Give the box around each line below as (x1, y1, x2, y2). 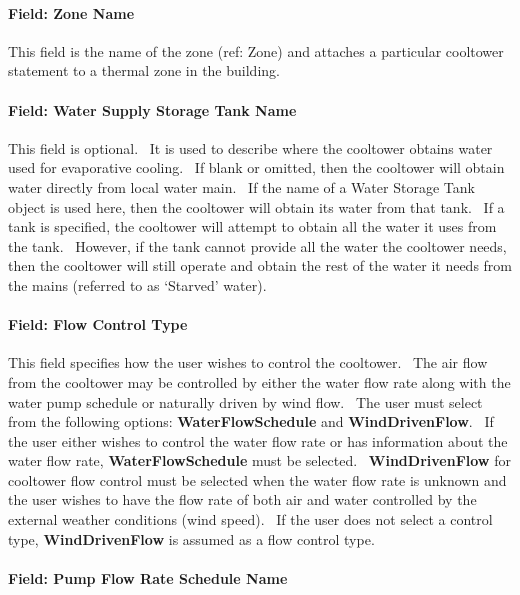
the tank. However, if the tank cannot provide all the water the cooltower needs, (8, 235, 507, 256)
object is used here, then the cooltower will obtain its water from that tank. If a (8, 196, 505, 217)
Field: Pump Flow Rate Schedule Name (8, 567, 288, 588)
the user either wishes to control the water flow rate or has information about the (8, 430, 508, 451)
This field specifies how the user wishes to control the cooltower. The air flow (8, 352, 488, 373)
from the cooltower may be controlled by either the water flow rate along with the (8, 371, 511, 392)
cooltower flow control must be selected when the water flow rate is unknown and (8, 469, 507, 490)
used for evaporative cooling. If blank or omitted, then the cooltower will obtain (8, 157, 505, 178)
